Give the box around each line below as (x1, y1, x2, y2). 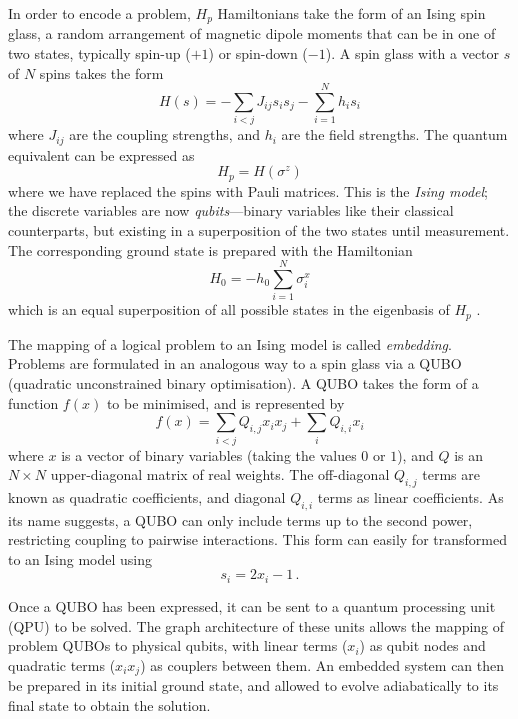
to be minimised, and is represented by (106, 392, 345, 413)
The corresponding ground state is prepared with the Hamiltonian (8, 239, 413, 260)
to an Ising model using (8, 548, 153, 569)
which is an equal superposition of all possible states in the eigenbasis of (8, 299, 450, 320)
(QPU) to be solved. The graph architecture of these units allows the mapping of (8, 615, 505, 636)
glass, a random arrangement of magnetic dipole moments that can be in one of (8, 23, 496, 44)
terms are (422, 464, 480, 485)
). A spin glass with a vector (325, 43, 500, 64)
